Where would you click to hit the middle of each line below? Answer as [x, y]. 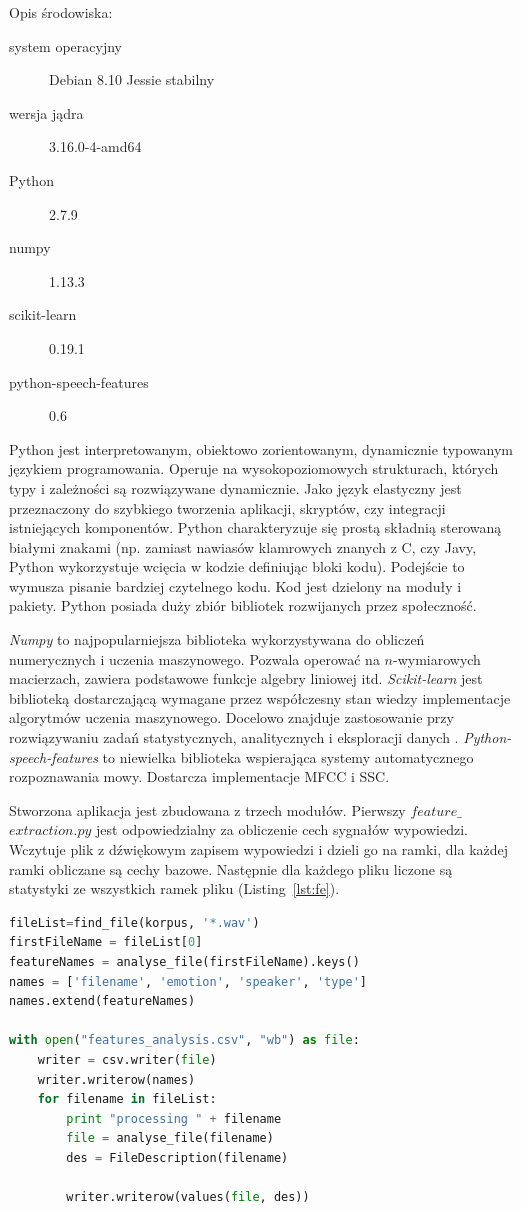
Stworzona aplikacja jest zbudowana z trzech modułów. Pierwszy [207, 809]
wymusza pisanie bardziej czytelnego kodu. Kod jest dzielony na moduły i [235, 585]
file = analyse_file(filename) [170, 1138]
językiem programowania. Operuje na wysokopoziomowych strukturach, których [254, 468]
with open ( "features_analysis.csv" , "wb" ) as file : [184, 1040]
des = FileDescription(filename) [177, 1157]
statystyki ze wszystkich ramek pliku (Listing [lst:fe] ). [174, 888]
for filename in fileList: [127, 1099]
